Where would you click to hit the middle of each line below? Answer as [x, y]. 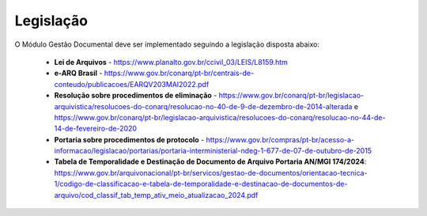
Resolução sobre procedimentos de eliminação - [136, 96]
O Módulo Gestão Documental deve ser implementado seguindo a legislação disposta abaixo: [167, 44]
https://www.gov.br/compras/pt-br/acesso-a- [280, 139]
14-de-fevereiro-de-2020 [96, 129]
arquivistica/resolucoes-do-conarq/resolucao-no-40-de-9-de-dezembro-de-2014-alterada [203, 106]
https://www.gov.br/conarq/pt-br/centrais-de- [179, 73]
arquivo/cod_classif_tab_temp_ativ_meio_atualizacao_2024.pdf [156, 195]
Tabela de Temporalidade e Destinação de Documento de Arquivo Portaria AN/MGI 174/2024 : [210, 161]
